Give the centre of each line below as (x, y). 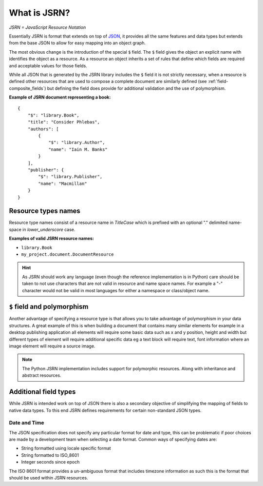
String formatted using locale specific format (66, 448)
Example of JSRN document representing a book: (60, 97)
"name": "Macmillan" (63, 183)
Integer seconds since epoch (50, 462)
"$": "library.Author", (77, 142)
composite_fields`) (28, 88)
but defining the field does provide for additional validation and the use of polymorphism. (136, 88)
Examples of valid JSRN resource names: (52, 239)
